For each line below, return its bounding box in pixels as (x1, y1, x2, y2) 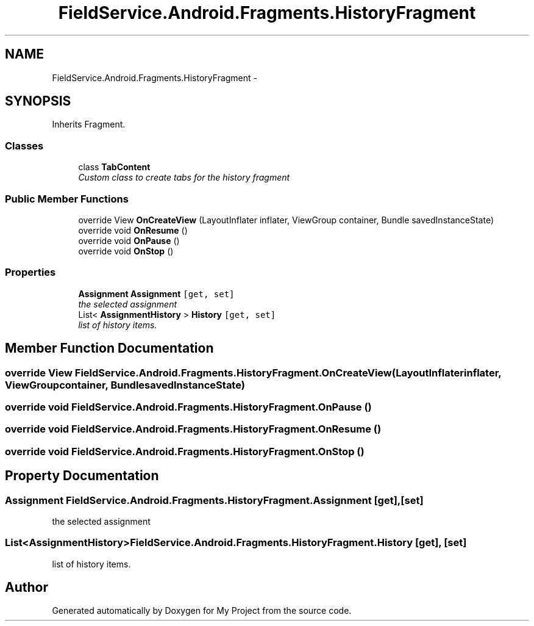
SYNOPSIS (5, 93, 71, 109)
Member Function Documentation (5, 340, 214, 356)
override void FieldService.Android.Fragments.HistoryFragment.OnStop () (5, 445, 365, 458)
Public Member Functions (5, 192, 129, 205)
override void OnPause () (78, 235, 180, 246)
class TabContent (78, 162, 151, 173)
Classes (5, 139, 44, 152)
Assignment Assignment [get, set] (78, 288, 235, 299)
